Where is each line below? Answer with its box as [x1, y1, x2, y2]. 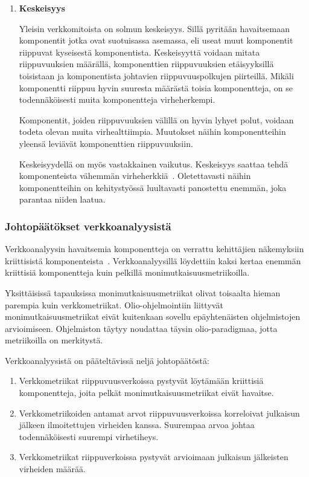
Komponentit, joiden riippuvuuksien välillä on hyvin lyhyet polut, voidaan [19, 113, 294, 126]
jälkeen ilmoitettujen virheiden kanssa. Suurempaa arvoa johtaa [19, 418, 255, 431]
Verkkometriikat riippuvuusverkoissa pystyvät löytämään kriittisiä [19, 374, 264, 387]
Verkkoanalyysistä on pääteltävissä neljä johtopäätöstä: [5, 354, 209, 366]
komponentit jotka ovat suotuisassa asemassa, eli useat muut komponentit [19, 34, 293, 47]
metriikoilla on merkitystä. [5, 334, 103, 346]
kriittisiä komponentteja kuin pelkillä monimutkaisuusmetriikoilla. [5, 266, 250, 279]
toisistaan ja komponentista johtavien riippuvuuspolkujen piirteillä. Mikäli [19, 69, 294, 82]
